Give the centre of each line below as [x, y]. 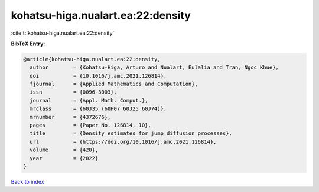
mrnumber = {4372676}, [70, 117]
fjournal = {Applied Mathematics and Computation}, [114, 84]
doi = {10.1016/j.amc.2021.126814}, [98, 76]
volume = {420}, [64, 150]
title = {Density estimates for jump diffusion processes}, [131, 133]
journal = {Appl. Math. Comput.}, [89, 100]
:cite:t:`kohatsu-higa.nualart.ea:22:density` [63, 33]
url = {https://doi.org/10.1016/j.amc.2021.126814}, [123, 142]
